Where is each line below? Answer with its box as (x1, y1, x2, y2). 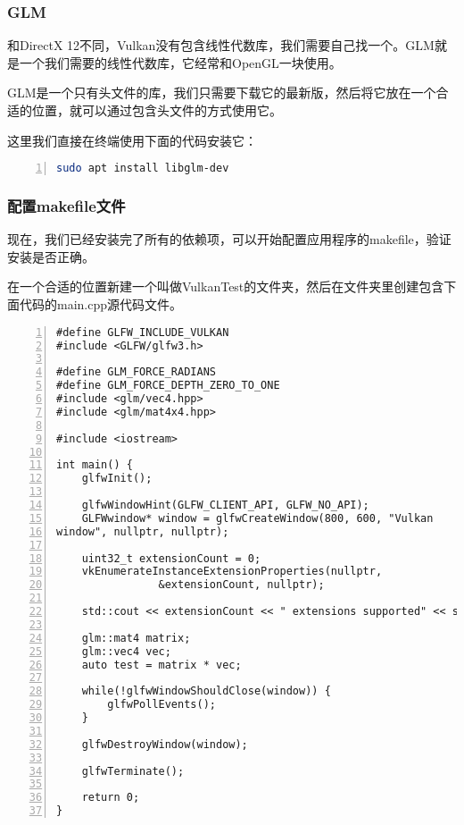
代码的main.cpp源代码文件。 (19, 295, 183, 314)
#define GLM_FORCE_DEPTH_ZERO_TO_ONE (56, 379, 280, 392)
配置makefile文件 (7, 194, 126, 216)
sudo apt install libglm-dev (56, 162, 229, 175)
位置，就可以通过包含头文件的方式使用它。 (31, 101, 282, 119)
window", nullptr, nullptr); (56, 525, 229, 538)
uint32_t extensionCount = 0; (81, 551, 261, 565)
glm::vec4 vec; (81, 644, 171, 658)
